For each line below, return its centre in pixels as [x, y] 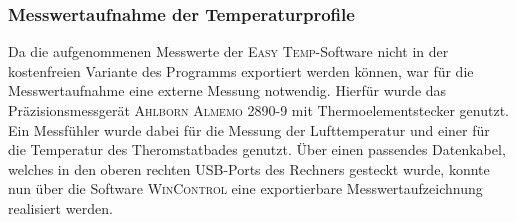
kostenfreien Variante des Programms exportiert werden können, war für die [241, 70]
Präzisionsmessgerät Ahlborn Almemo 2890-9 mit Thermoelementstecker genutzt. [258, 110]
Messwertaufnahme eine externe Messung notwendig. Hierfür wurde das [227, 90]
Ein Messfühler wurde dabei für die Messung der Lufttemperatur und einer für [249, 129]
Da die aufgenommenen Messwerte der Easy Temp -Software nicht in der [228, 51]
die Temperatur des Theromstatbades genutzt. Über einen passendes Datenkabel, [257, 149]
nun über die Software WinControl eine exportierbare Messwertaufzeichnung [245, 188]
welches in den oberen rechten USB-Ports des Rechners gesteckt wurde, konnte [249, 168]
